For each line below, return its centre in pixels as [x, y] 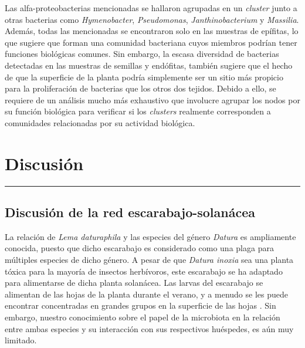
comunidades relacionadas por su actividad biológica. [100, 122]
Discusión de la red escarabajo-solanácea [130, 212]
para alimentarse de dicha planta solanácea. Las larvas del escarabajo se [134, 283]
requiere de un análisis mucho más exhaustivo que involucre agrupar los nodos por [152, 99]
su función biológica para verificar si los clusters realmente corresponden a [138, 111]
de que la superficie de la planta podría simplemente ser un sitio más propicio [144, 77]
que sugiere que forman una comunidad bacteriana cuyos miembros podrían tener [151, 42]
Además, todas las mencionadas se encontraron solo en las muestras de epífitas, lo [152, 31]
